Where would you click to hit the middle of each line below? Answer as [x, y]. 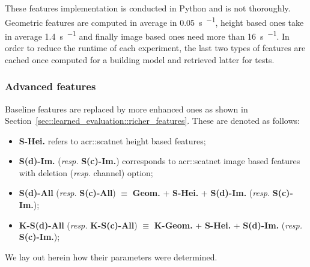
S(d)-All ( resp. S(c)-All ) [67, 193]
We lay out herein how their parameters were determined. [111, 256]
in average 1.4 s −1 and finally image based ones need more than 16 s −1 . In [147, 35]
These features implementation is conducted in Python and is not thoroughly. [148, 8]
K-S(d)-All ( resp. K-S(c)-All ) [78, 225]
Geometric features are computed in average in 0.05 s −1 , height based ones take [154, 21]
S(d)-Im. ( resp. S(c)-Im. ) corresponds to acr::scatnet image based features [160, 161]
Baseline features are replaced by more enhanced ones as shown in [126, 109]
